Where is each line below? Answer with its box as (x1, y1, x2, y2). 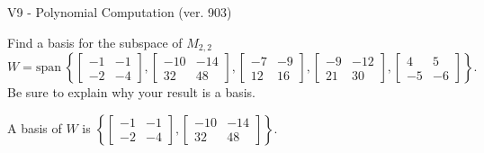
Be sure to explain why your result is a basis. (7, 83, 256, 102)
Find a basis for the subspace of (7, 32, 183, 51)
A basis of (7, 118, 62, 137)
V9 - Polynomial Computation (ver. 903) (7, 3, 232, 21)
